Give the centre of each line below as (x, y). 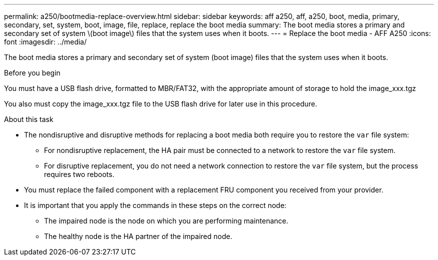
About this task (29, 119)
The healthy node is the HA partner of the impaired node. (138, 236)
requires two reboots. (79, 174)
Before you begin (32, 73)
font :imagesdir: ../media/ (45, 42)
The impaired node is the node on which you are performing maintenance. (166, 221)
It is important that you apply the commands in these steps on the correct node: (155, 205)
